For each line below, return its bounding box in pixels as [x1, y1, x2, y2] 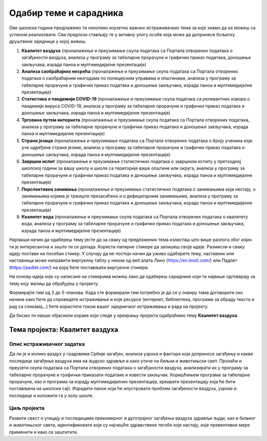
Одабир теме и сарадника [9, 7, 124, 18]
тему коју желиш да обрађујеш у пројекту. [9, 280, 99, 287]
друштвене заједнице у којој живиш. [9, 39, 87, 45]
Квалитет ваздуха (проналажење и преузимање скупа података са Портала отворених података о [21, 48, 233, 53]
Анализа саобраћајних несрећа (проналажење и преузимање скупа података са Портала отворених [21, 68, 238, 74]
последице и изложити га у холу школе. [9, 392, 94, 398]
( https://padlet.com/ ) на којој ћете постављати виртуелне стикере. [9, 264, 149, 270]
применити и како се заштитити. [9, 429, 79, 435]
